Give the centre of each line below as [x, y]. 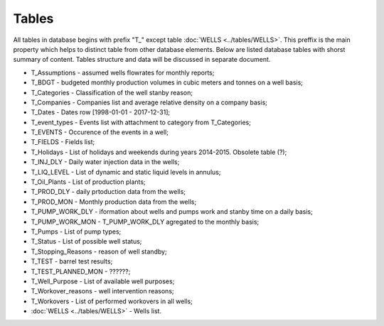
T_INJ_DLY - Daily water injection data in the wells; [105, 162]
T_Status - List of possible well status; [86, 241]
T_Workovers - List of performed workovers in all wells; [112, 301]
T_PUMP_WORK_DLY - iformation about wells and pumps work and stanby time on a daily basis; [172, 212]
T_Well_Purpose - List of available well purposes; [103, 281]
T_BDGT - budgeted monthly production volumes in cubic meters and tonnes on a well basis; [167, 82]
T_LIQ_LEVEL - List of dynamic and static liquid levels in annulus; [126, 172]
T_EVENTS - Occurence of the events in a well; [100, 132]
